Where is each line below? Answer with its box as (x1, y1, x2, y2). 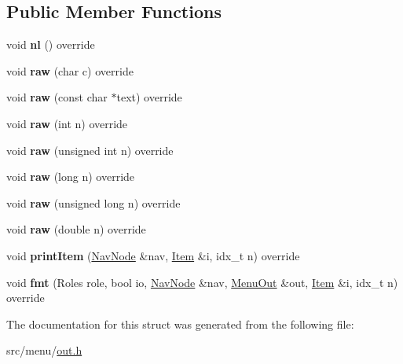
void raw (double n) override (6, 221, 146, 237)
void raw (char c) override (6, 62, 134, 79)
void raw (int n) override (6, 115, 128, 131)
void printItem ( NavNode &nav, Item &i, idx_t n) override (6, 247, 300, 263)
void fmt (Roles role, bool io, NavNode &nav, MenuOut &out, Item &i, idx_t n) (6, 274, 398, 290)
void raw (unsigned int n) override (6, 142, 174, 158)
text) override (116, 89, 182, 105)
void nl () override (6, 36, 95, 53)
